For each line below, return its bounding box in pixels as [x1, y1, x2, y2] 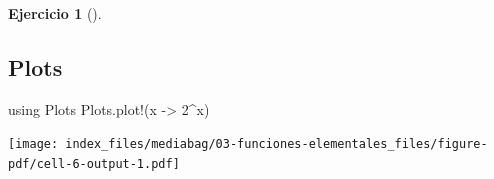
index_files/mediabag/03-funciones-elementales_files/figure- [65, 137, 488, 152]
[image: [8, 137, 59, 152]
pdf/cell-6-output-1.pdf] [8, 157, 180, 172]
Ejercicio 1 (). [8, 3, 102, 23]
